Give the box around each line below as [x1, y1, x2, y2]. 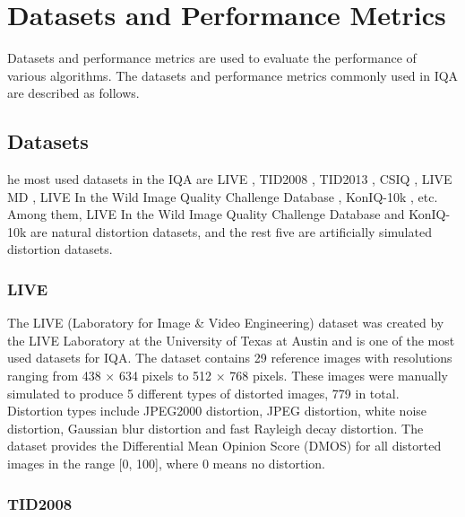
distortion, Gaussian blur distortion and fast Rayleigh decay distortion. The [7, 418, 424, 437]
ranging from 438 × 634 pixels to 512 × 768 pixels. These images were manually [7, 366, 448, 385]
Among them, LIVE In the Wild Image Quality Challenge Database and [7, 205, 405, 223]
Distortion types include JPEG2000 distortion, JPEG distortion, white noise [7, 401, 427, 420]
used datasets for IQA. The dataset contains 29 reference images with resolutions [7, 348, 452, 367]
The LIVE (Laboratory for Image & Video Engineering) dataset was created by [7, 313, 444, 332]
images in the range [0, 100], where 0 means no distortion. [7, 454, 325, 473]
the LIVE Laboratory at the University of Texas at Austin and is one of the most [7, 330, 455, 349]
